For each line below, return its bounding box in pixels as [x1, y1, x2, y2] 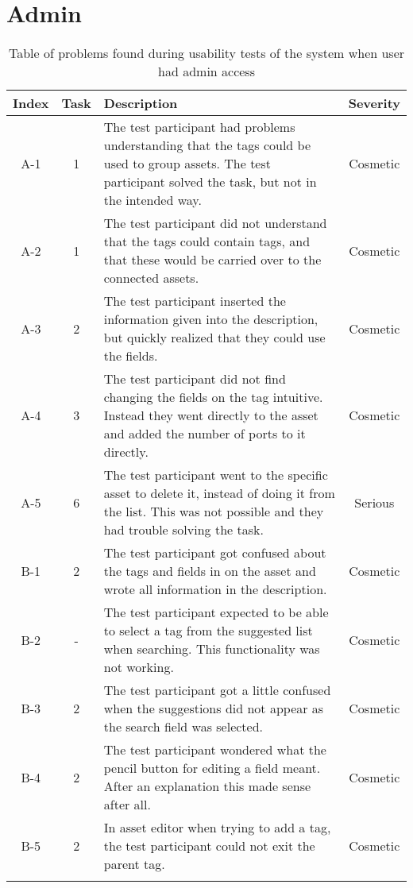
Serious [354, 492, 395, 512]
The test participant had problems [103, 118, 295, 137]
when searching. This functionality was [103, 639, 320, 658]
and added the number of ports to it [103, 424, 306, 443]
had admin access [158, 62, 255, 81]
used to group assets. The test [103, 154, 271, 173]
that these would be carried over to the [103, 250, 322, 269]
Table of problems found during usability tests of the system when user [8, 44, 405, 63]
